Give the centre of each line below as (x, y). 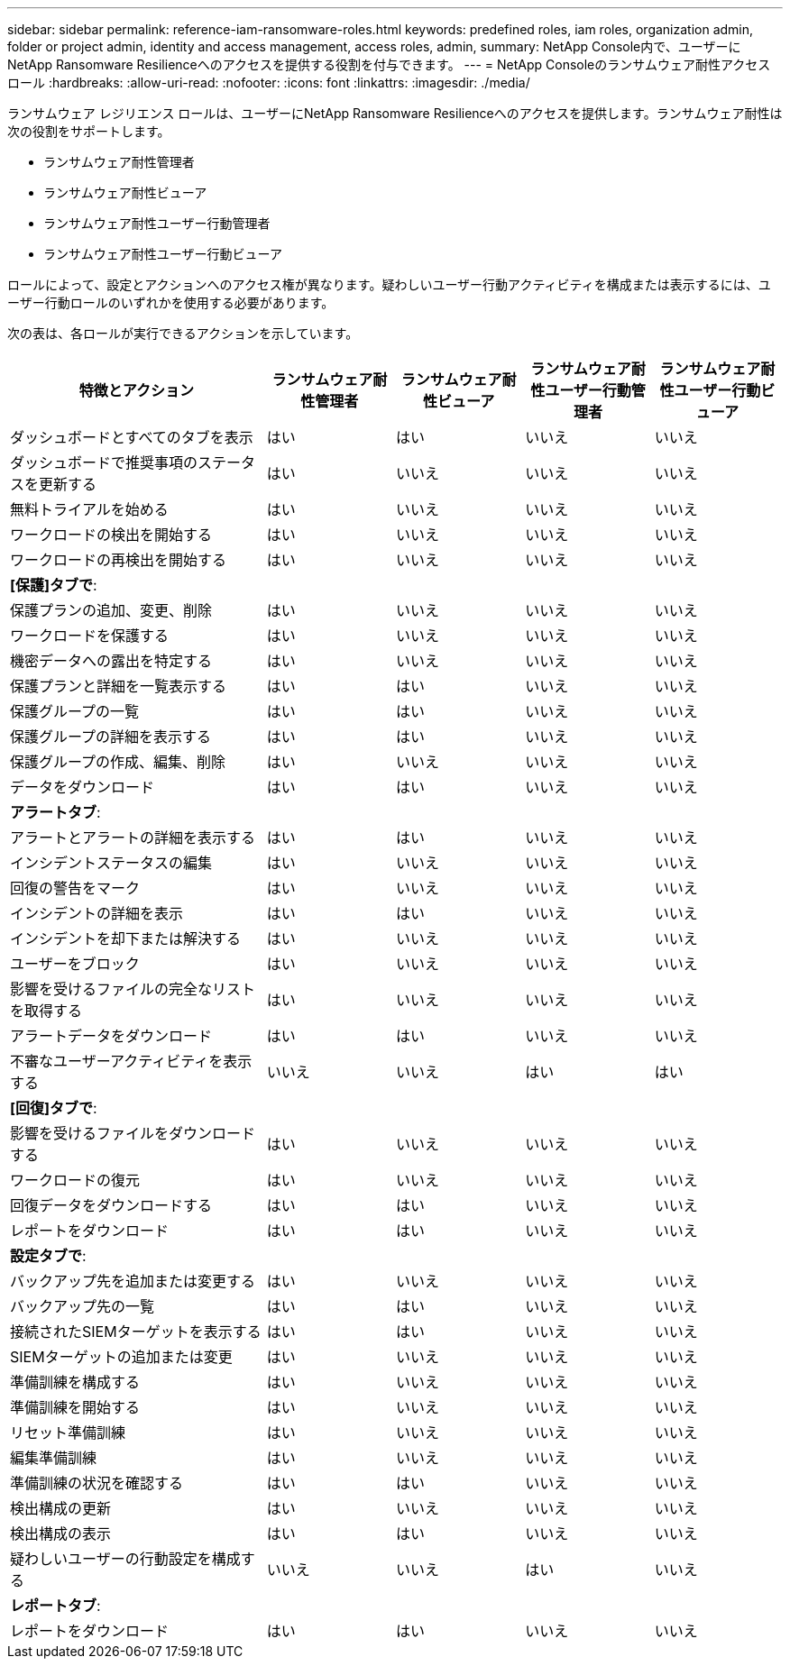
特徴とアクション (136, 390)
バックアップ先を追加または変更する (133, 1281)
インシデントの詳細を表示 (97, 913)
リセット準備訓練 (68, 1433)
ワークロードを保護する (90, 636)
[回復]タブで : (54, 1108)
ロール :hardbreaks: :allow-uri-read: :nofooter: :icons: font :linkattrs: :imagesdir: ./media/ (269, 82)
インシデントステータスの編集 (111, 863)
